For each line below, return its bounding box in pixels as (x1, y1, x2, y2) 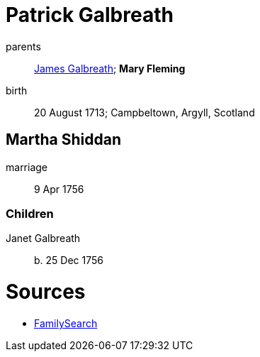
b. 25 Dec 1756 (34, 254, 103, 267)
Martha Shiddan (6, 131, 121, 149)
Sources (6, 280, 86, 304)
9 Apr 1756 (34, 182, 84, 195)
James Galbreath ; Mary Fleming (34, 62, 186, 75)
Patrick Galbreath (6, 3, 174, 27)
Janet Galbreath (6, 232, 81, 245)
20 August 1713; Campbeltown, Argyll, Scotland (34, 106, 255, 119)
